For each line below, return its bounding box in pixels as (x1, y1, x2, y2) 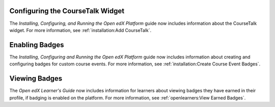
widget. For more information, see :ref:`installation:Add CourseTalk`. (9, 27, 152, 33)
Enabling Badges (9, 41, 64, 49)
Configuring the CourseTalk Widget (9, 7, 125, 15)
